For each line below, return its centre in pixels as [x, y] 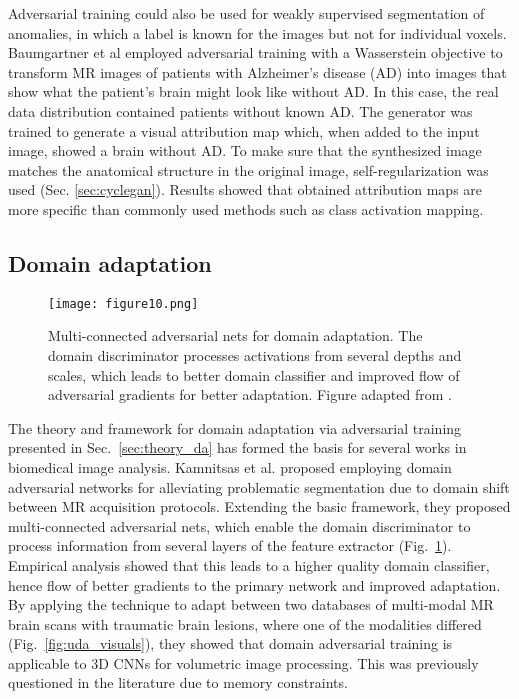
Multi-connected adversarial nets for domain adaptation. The [235, 335]
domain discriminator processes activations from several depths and [255, 354]
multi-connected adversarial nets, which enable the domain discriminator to [239, 525]
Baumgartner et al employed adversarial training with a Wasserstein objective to [255, 52]
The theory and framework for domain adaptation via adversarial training [235, 427]
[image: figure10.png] [123, 303]
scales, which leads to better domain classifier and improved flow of [254, 374]
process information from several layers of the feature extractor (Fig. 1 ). [230, 545]
